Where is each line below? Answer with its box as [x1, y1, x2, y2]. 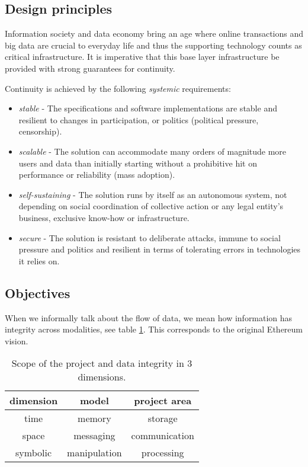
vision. [5, 334, 28, 347]
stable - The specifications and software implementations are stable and [18, 102, 277, 114]
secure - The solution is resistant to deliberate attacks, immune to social [18, 231, 281, 244]
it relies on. [18, 254, 60, 267]
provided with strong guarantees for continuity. [5, 62, 175, 74]
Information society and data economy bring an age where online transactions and [5, 27, 304, 40]
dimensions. [78, 370, 126, 384]
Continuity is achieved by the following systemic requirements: [5, 82, 231, 94]
